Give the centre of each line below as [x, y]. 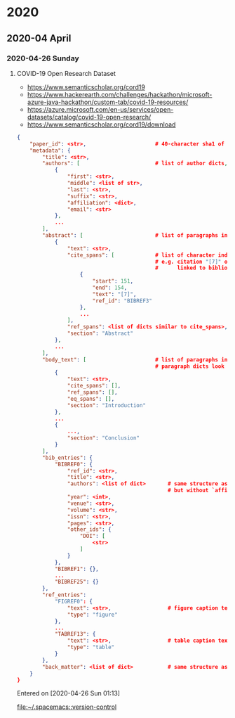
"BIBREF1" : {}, [76, 569]
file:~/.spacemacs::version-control [67, 707]
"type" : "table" [91, 648]
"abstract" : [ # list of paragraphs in [135, 236]
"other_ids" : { [89, 530]
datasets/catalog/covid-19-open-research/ [89, 117]
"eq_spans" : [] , [91, 399]
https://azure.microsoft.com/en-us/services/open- [100, 109]
